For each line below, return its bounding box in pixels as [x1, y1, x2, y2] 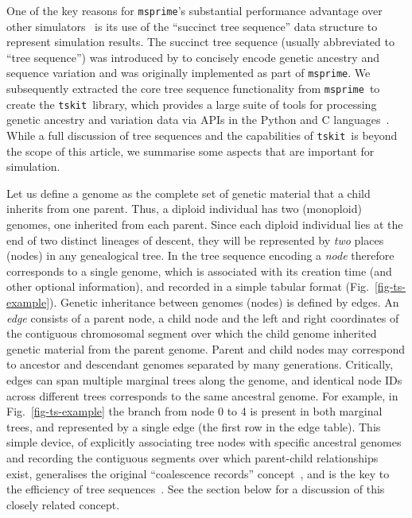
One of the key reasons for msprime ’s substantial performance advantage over [6, 2, 383, 18]
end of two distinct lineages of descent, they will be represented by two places [6, 231, 384, 248]
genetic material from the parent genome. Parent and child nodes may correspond [6, 340, 406, 357]
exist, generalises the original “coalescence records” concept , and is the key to [6, 465, 390, 481]
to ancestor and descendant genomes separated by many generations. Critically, [6, 356, 394, 373]
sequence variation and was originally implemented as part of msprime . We [6, 64, 371, 81]
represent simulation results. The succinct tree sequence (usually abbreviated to [6, 33, 395, 50]
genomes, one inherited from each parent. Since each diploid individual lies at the [6, 216, 403, 233]
